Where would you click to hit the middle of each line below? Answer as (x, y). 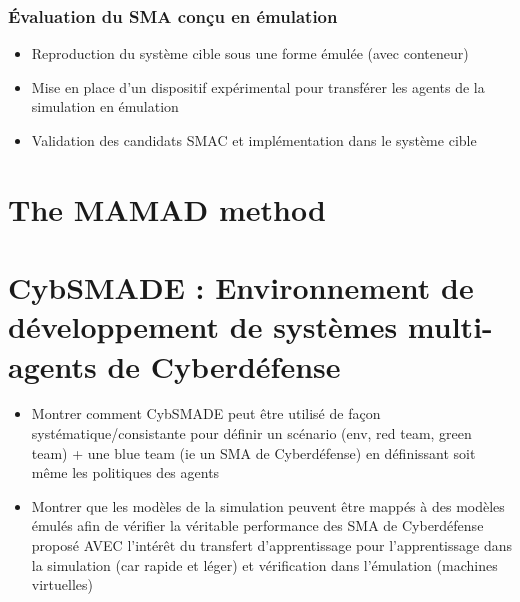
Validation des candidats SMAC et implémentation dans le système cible (254, 140)
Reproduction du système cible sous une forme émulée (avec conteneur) (250, 53)
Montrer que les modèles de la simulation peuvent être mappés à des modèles (268, 505)
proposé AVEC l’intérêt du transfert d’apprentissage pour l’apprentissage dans (271, 545)
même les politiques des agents (125, 472)
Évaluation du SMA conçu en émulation (173, 15)
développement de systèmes (203, 326)
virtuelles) (62, 584)
